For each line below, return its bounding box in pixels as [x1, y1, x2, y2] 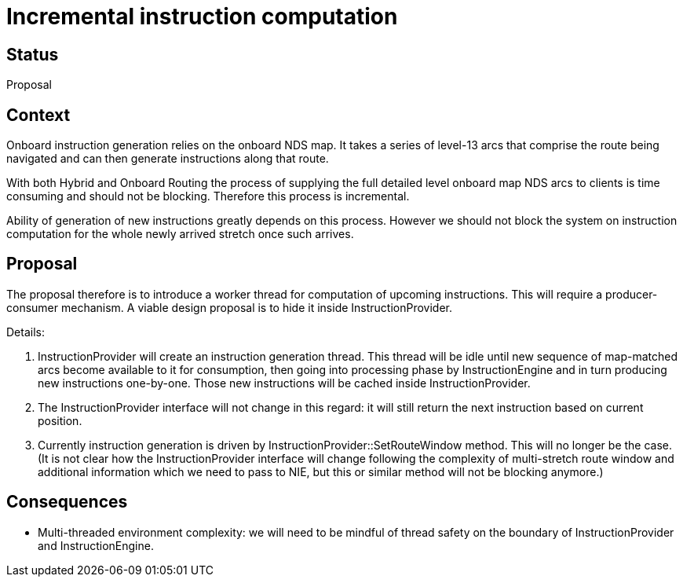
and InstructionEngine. [38, 538, 154, 552]
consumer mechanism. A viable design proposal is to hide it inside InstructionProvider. [6, 300, 453, 314]
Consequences [6, 492, 128, 512]
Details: [6, 324, 45, 339]
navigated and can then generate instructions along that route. [6, 152, 329, 166]
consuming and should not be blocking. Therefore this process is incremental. [6, 189, 410, 203]
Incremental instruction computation [6, 3, 398, 30]
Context [6, 104, 71, 125]
